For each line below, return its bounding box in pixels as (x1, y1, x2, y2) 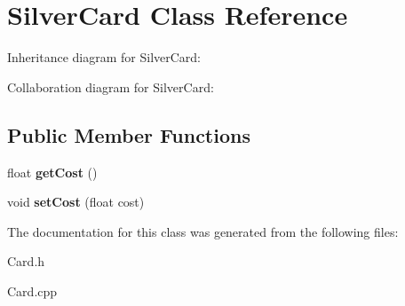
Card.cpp (7, 281, 58, 300)
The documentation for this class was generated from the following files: (7, 222, 399, 240)
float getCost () (7, 162, 98, 181)
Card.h (7, 252, 45, 271)
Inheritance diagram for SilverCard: (7, 48, 202, 67)
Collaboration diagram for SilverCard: (7, 77, 214, 96)
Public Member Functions (7, 121, 250, 148)
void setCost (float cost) (7, 192, 145, 211)
